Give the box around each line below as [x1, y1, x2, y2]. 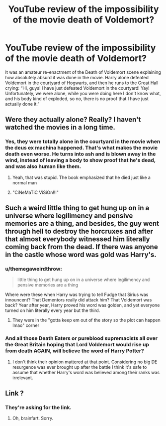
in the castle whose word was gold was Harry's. [5, 251, 157, 259]
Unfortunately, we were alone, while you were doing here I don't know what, [5, 90, 161, 96]
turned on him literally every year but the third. [5, 307, 100, 313]
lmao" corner [12, 322, 40, 328]
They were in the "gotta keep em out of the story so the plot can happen [12, 317, 161, 323]
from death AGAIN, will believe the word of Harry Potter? [5, 347, 144, 354]
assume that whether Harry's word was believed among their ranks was [12, 369, 160, 375]
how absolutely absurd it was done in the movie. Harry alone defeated [5, 74, 149, 80]
